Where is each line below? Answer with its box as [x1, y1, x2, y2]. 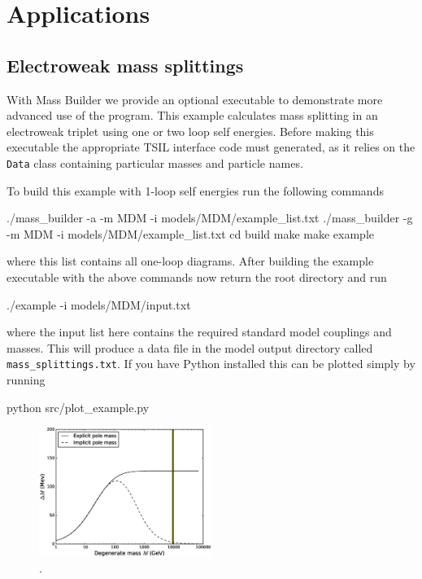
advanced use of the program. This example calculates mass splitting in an [7, 107, 378, 124]
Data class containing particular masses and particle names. [7, 154, 303, 171]
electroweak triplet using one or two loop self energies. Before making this [7, 122, 374, 139]
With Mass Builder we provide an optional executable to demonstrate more [7, 90, 383, 107]
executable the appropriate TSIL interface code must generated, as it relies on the [7, 138, 415, 156]
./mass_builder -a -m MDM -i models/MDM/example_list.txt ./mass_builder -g [7, 209, 413, 226]
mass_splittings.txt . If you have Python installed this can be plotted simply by [7, 355, 415, 372]
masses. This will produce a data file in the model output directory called [7, 339, 373, 356]
